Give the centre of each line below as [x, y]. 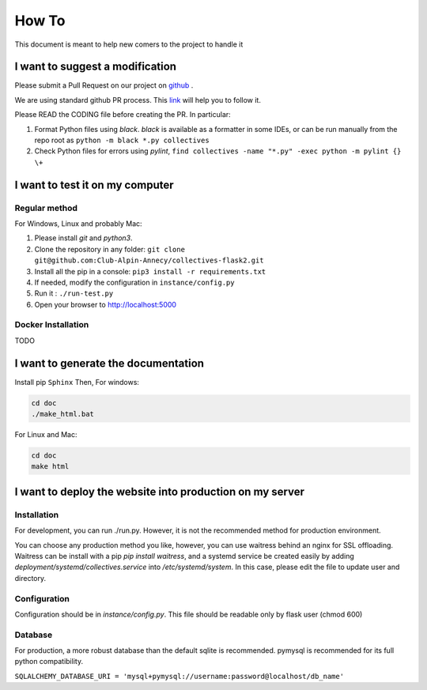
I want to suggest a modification [96, 67]
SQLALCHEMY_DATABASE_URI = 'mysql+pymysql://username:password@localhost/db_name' [179, 676]
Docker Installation [52, 325]
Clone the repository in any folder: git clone [110, 249]
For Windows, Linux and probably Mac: [78, 223]
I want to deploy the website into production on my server [159, 491]
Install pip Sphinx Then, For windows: [77, 382]
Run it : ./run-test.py [74, 293]
